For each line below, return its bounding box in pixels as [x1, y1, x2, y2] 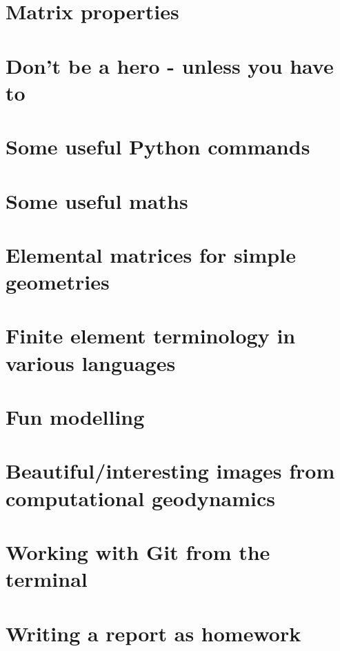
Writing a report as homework [6, 619, 301, 647]
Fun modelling [6, 403, 145, 430]
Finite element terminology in [6, 321, 296, 350]
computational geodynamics [6, 483, 275, 512]
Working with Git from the [6, 537, 270, 565]
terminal [6, 565, 88, 593]
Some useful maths [6, 186, 188, 214]
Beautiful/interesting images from [6, 457, 335, 485]
